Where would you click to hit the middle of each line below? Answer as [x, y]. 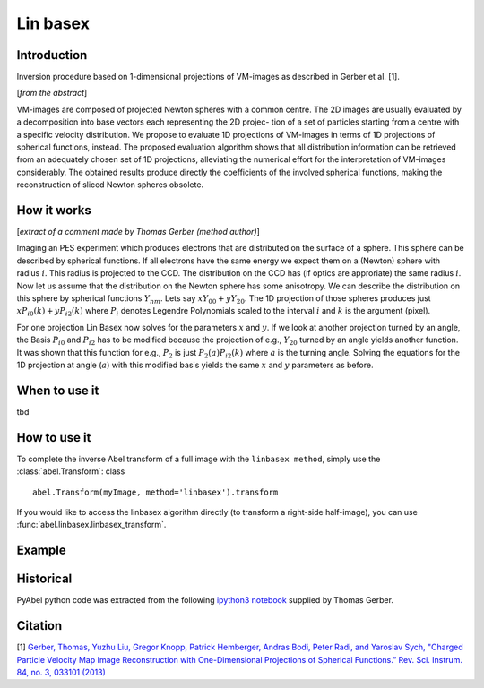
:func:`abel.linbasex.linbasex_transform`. [91, 525]
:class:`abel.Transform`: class [71, 471]
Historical [44, 579]
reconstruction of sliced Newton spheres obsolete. [110, 185]
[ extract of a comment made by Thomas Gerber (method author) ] [138, 232]
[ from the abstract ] [52, 93]
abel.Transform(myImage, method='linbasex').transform [156, 492]
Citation [39, 626]
